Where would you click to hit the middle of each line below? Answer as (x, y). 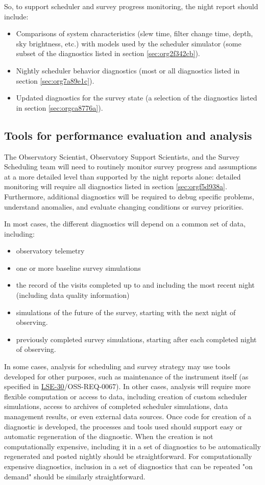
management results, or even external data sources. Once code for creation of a (128, 416)
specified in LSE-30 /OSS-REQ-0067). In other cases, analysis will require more (127, 386)
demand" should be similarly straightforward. (75, 476)
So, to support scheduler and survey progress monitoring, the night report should (131, 6)
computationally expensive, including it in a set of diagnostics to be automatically (132, 446)
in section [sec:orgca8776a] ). (59, 107)
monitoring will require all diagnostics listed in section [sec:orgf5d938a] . (116, 186)
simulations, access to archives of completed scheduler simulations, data (116, 406)
